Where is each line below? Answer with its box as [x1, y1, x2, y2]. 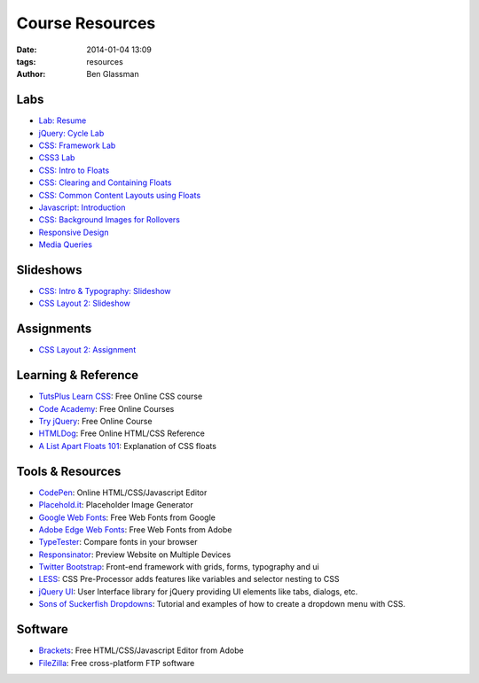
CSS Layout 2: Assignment [38, 345, 137, 355]
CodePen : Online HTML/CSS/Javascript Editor [38, 487, 208, 498]
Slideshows [16, 262, 82, 277]
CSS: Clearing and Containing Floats [38, 177, 172, 188]
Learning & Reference [16, 368, 139, 383]
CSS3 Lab [38, 152, 75, 163]
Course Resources [16, 13, 156, 33]
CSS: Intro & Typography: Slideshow [38, 286, 172, 297]
